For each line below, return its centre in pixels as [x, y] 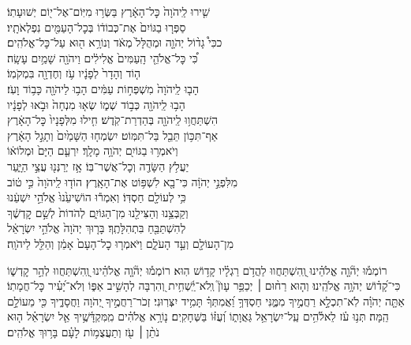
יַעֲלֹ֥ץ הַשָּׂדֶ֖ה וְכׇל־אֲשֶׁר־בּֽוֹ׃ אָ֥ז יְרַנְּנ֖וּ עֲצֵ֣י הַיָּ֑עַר [98, 165]
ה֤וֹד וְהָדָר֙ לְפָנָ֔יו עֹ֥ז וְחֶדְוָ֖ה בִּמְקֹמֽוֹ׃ [74, 73]
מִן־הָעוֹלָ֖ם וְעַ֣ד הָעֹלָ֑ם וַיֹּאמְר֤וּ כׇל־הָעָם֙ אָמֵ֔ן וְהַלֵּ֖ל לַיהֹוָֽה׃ [120, 243]
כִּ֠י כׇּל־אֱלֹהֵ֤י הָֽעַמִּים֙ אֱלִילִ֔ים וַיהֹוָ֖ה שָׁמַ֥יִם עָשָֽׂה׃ [103, 57]
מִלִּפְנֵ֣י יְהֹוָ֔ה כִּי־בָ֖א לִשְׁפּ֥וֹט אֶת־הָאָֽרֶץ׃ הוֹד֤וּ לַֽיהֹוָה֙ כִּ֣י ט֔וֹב [122, 181]
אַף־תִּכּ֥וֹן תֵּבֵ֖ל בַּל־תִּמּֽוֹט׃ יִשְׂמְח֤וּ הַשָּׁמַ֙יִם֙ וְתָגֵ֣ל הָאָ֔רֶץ [113, 135]
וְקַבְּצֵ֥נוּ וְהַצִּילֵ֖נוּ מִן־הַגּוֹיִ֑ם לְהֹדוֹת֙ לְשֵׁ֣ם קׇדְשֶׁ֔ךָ [98, 212]
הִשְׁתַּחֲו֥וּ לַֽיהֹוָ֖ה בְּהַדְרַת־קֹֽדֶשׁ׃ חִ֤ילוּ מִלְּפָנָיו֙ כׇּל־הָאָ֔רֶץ [113, 120]
